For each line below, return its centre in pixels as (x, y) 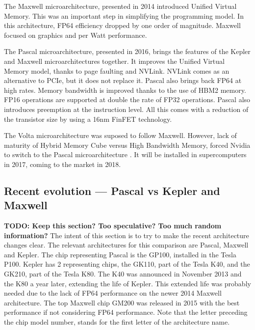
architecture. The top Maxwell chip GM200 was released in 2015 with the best (122, 302)
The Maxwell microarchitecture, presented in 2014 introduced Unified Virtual (120, 6)
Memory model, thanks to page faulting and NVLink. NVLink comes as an (117, 70)
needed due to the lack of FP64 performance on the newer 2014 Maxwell (113, 293)
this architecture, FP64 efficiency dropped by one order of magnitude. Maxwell (122, 25)
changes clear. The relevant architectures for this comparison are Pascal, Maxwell (126, 245)
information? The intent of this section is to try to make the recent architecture (127, 235)
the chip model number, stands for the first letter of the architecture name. (117, 322)
